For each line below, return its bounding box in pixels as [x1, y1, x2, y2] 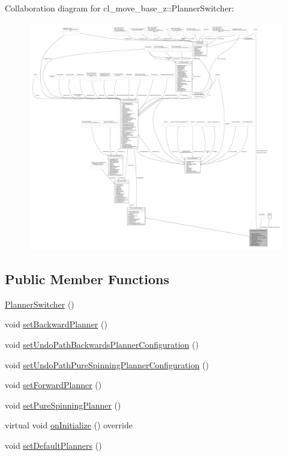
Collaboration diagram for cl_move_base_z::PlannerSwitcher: [5, 2, 235, 14]
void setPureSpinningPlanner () [5, 398, 121, 411]
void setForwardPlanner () [5, 378, 102, 391]
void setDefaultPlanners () [5, 439, 102, 451]
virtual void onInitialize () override [5, 419, 133, 431]
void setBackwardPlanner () [5, 318, 107, 330]
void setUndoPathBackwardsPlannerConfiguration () [5, 338, 199, 351]
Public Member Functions [5, 270, 169, 288]
